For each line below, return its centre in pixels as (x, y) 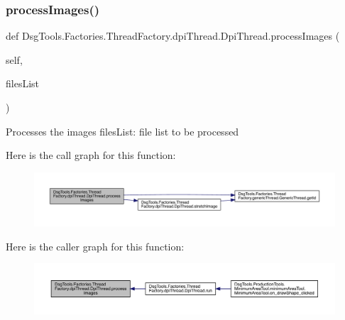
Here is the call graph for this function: (91, 155)
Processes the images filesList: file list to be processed (122, 131)
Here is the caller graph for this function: (95, 246)
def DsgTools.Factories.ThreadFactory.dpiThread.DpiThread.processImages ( (173, 36)
